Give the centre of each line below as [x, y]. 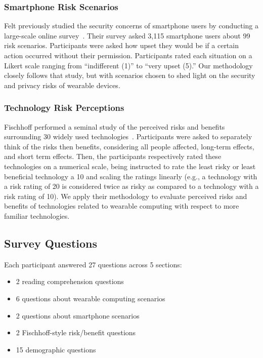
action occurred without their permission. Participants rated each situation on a [128, 55]
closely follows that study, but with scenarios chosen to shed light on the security [130, 75]
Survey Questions [51, 243]
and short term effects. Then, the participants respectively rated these [113, 156]
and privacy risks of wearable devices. [62, 85]
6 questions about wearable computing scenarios [91, 298]
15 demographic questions [56, 349]
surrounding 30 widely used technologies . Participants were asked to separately [128, 136]
